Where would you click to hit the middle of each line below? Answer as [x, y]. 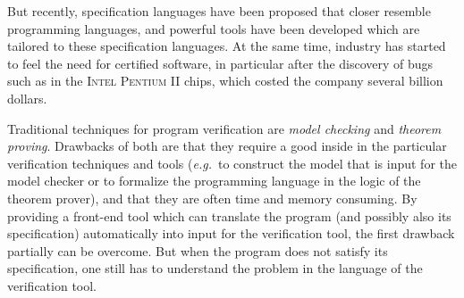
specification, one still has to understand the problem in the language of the [215, 268]
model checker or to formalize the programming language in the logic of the [214, 181]
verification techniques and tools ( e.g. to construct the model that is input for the [232, 163]
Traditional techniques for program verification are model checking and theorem [224, 128]
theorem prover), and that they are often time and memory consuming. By [212, 198]
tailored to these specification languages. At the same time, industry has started [227, 46]
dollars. [27, 98]
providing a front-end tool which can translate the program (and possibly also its [229, 215]
